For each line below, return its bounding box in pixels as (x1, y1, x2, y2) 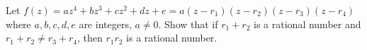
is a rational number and (254, 16, 361, 31)
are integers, (79, 16, 132, 31)
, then (77, 30, 103, 45)
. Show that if (158, 16, 218, 31)
